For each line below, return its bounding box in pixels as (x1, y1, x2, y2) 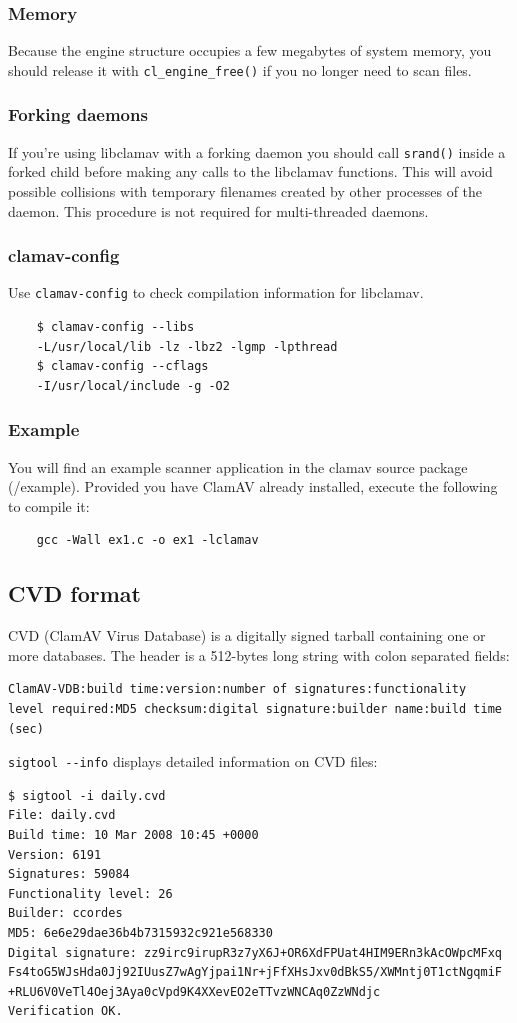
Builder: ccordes (8, 906, 123, 921)
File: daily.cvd (8, 808, 116, 823)
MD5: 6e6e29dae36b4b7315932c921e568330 (8, 925, 273, 940)
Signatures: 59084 (8, 867, 130, 882)
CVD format (8, 578, 141, 609)
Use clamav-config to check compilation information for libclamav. (8, 282, 424, 303)
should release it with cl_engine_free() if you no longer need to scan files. (8, 59, 472, 80)
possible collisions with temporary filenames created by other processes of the (8, 180, 483, 201)
